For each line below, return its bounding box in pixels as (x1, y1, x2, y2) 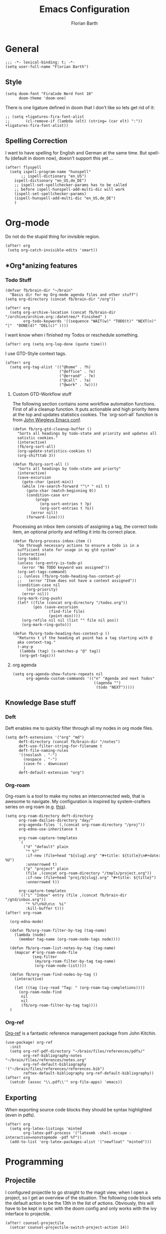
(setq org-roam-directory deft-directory (5, 813, 94, 818)
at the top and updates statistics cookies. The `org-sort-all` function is (12, 411, 158, 417)
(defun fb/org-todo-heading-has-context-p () (12, 631, 110, 636)
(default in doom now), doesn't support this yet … (11, 155, 114, 162)
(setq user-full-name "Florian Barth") (5, 64, 89, 69)
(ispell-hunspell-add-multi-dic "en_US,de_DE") (14, 196, 116, 201)
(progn (35, 497, 49, 502)
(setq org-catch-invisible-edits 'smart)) (7, 248, 98, 253)
